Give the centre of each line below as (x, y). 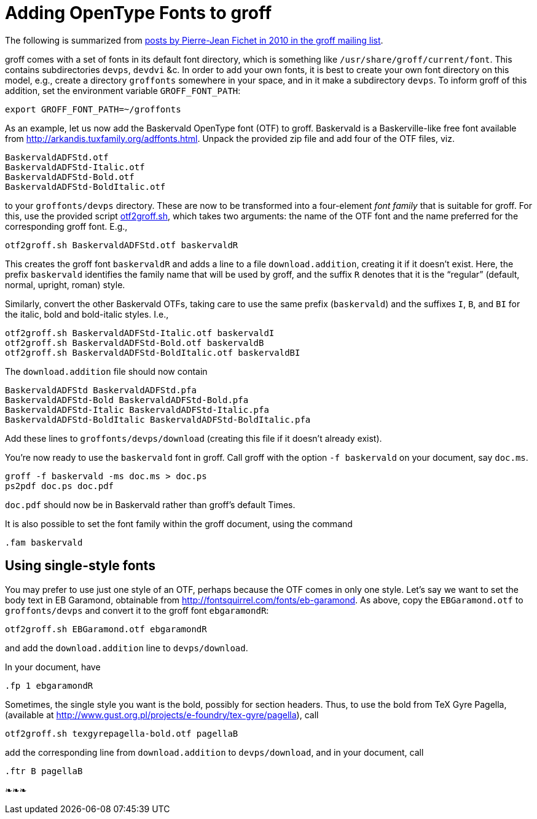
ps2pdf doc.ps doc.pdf (60, 486)
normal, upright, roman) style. (65, 284)
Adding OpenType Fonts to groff (139, 13)
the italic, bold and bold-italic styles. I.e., (87, 314)
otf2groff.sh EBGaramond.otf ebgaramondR (106, 629)
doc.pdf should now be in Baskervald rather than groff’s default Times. (150, 504)
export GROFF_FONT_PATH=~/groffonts (93, 109)
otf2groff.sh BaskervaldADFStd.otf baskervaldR (122, 245)
